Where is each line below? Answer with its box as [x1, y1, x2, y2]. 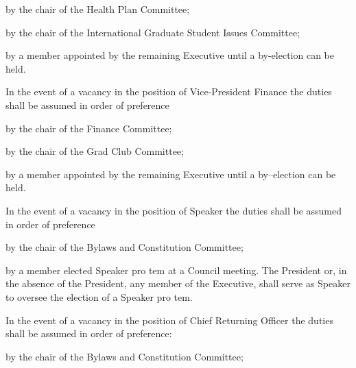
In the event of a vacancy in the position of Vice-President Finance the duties [5, 84, 332, 99]
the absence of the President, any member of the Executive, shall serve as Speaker [5, 276, 351, 291]
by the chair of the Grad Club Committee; [5, 144, 184, 158]
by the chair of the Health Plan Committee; [5, 2, 190, 16]
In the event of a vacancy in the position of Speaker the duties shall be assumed [5, 203, 342, 217]
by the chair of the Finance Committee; [5, 121, 172, 135]
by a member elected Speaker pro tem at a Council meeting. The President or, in [5, 262, 347, 277]
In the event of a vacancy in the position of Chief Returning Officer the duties [5, 312, 333, 327]
